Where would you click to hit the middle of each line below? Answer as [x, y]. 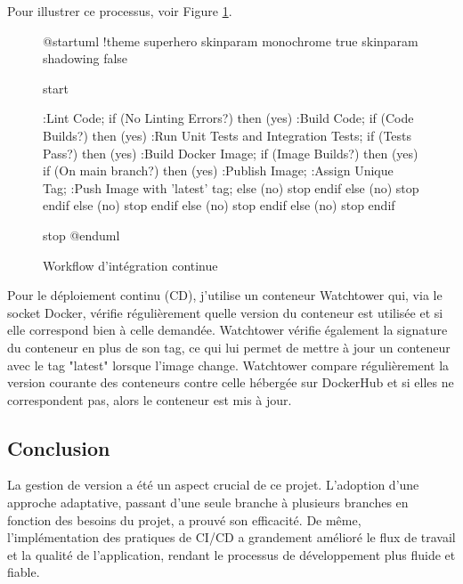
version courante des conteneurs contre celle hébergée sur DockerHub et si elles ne [231, 382]
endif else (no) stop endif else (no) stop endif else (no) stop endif [219, 205]
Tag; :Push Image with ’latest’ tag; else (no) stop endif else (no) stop [231, 187]
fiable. [24, 572]
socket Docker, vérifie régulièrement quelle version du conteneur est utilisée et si [225, 312]
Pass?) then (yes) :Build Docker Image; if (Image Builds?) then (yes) [231, 153]
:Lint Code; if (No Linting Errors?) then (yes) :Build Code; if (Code [228, 118]
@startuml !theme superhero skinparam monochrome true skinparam [231, 41]
